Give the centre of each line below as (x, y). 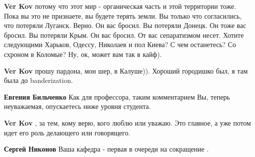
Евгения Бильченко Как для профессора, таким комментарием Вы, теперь (117, 96)
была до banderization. (39, 80)
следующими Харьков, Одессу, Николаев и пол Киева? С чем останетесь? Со (120, 44)
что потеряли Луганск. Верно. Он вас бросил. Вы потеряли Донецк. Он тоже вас (125, 25)
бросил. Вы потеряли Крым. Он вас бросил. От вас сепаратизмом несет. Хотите (124, 35)
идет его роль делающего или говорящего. (67, 132)
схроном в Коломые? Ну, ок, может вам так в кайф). (83, 54)
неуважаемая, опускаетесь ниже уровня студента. (77, 106)
